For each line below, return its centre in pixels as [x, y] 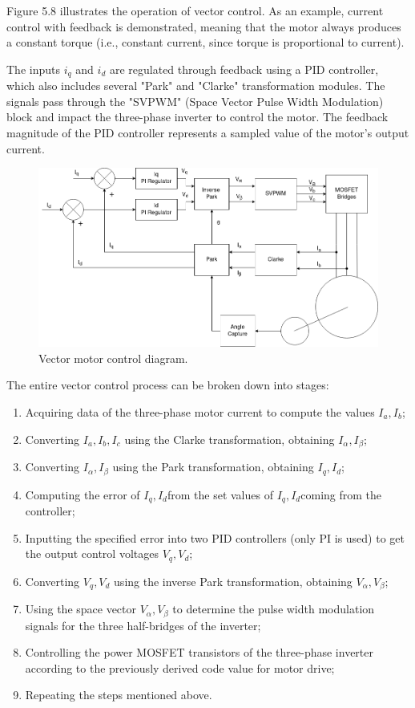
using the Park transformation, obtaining [213, 467]
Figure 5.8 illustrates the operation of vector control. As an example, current [195, 10]
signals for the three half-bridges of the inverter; [143, 625]
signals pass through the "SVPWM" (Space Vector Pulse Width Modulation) [195, 101]
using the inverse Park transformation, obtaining [233, 581]
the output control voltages [92, 553]
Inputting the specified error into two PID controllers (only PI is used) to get [215, 537]
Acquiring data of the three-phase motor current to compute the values [200, 412]
